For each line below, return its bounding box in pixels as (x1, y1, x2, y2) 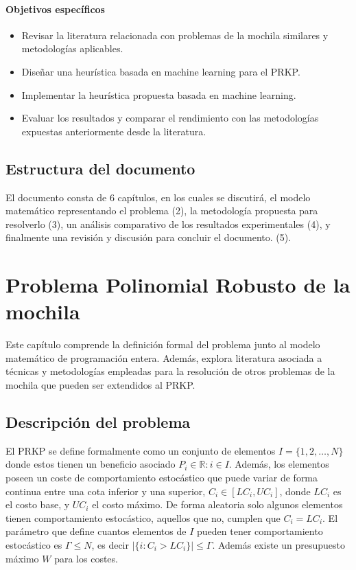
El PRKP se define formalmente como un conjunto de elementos (5, 443, 276, 457)
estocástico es (5, 537, 62, 551)
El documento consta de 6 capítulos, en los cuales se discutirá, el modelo (5, 190, 311, 204)
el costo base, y (5, 497, 70, 512)
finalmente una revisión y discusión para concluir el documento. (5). (5, 230, 292, 244)
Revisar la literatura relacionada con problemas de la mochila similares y (21, 27, 329, 42)
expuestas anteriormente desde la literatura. (21, 124, 206, 138)
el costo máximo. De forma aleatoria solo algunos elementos (92, 497, 343, 512)
